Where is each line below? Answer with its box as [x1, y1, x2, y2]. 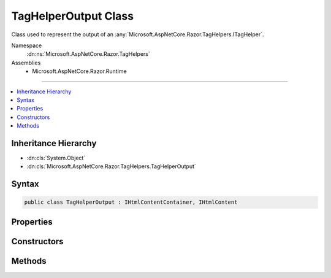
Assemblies [11, 59, 41, 66]
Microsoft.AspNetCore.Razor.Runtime [32, 68, 127, 75]
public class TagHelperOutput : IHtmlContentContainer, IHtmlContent [24, 199, 238, 206]
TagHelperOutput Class [11, 9, 134, 23]
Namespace [11, 42, 42, 49]
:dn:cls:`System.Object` [26, 154, 86, 161]
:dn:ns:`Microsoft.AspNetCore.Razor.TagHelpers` [26, 50, 150, 58]
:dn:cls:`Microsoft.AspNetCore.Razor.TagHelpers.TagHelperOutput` [26, 163, 196, 170]
